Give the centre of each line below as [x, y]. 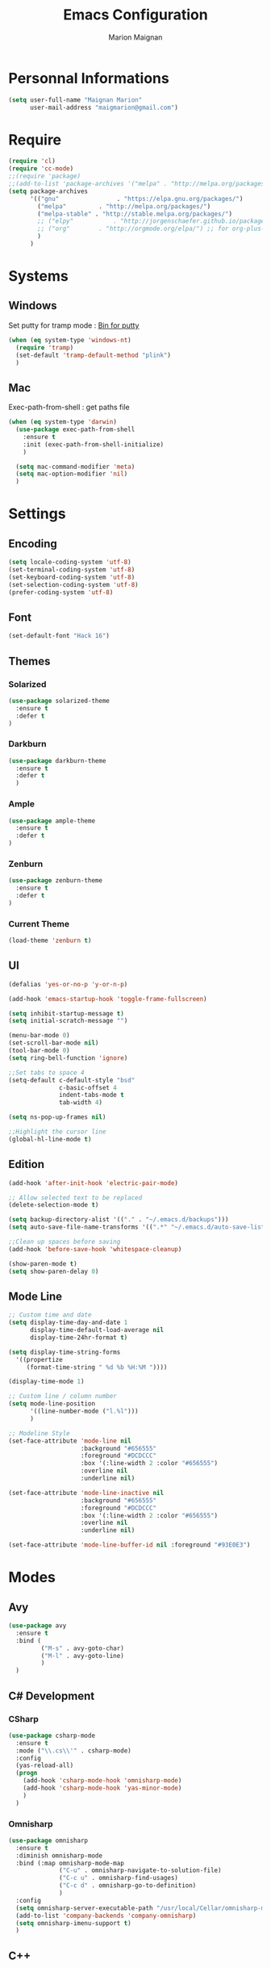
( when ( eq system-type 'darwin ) [63, 422]
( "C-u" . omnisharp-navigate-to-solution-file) [140, 1870]
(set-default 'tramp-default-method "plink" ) [94, 355]
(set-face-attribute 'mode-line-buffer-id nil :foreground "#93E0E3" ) [129, 1545]
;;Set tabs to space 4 [46, 1072]
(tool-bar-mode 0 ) [39, 1051]
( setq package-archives [48, 191]
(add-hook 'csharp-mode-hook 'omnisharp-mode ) [102, 1781]
